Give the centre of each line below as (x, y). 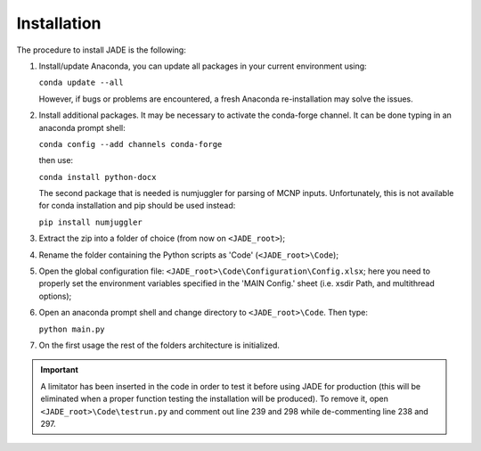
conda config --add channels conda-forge (130, 144)
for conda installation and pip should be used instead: (137, 206)
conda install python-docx (98, 177)
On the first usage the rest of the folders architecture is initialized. (159, 345)
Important (60, 370)
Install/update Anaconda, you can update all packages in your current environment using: (203, 66)
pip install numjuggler (90, 222)
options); (55, 296)
